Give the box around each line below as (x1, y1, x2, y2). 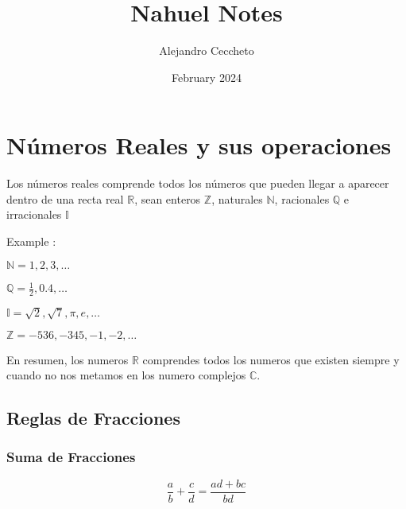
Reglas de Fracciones (6, 406, 180, 430)
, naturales (211, 190, 263, 207)
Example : (6, 233, 56, 250)
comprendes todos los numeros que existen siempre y (142, 351, 400, 367)
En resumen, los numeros (6, 351, 129, 367)
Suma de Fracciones (6, 447, 136, 467)
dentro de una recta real (6, 190, 124, 207)
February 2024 (172, 68, 242, 85)
